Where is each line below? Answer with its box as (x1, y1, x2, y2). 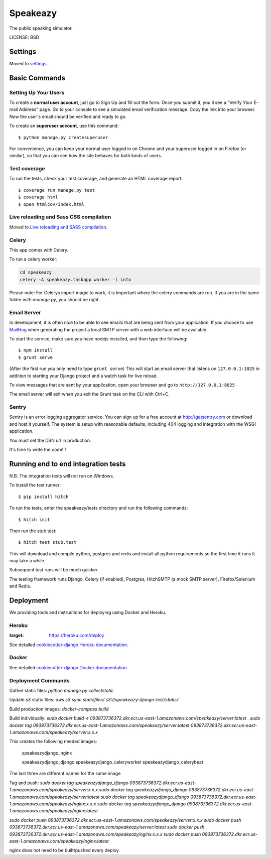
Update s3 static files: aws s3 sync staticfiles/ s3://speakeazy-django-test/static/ (9, 697, 179, 703)
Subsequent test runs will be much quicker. (9, 567, 99, 573)
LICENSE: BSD (9, 34, 40, 40)
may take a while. (9, 558, 46, 564)
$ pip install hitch (18, 494, 69, 500)
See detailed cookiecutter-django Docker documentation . (9, 664, 128, 670)
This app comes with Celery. (9, 247, 69, 253)
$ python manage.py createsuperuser (18, 135, 108, 140)
